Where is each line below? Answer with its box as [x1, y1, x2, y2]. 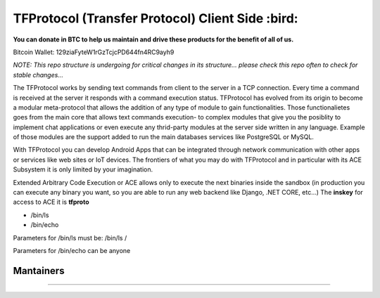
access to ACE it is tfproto [13, 197, 89, 207]
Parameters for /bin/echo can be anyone [13, 246, 131, 254]
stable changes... [13, 70, 63, 79]
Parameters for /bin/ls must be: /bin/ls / [13, 233, 127, 242]
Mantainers [13, 264, 65, 277]
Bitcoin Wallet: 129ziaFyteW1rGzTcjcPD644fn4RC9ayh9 [13, 48, 175, 56]
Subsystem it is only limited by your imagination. [13, 165, 153, 174]
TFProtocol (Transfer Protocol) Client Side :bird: [13, 11, 298, 26]
